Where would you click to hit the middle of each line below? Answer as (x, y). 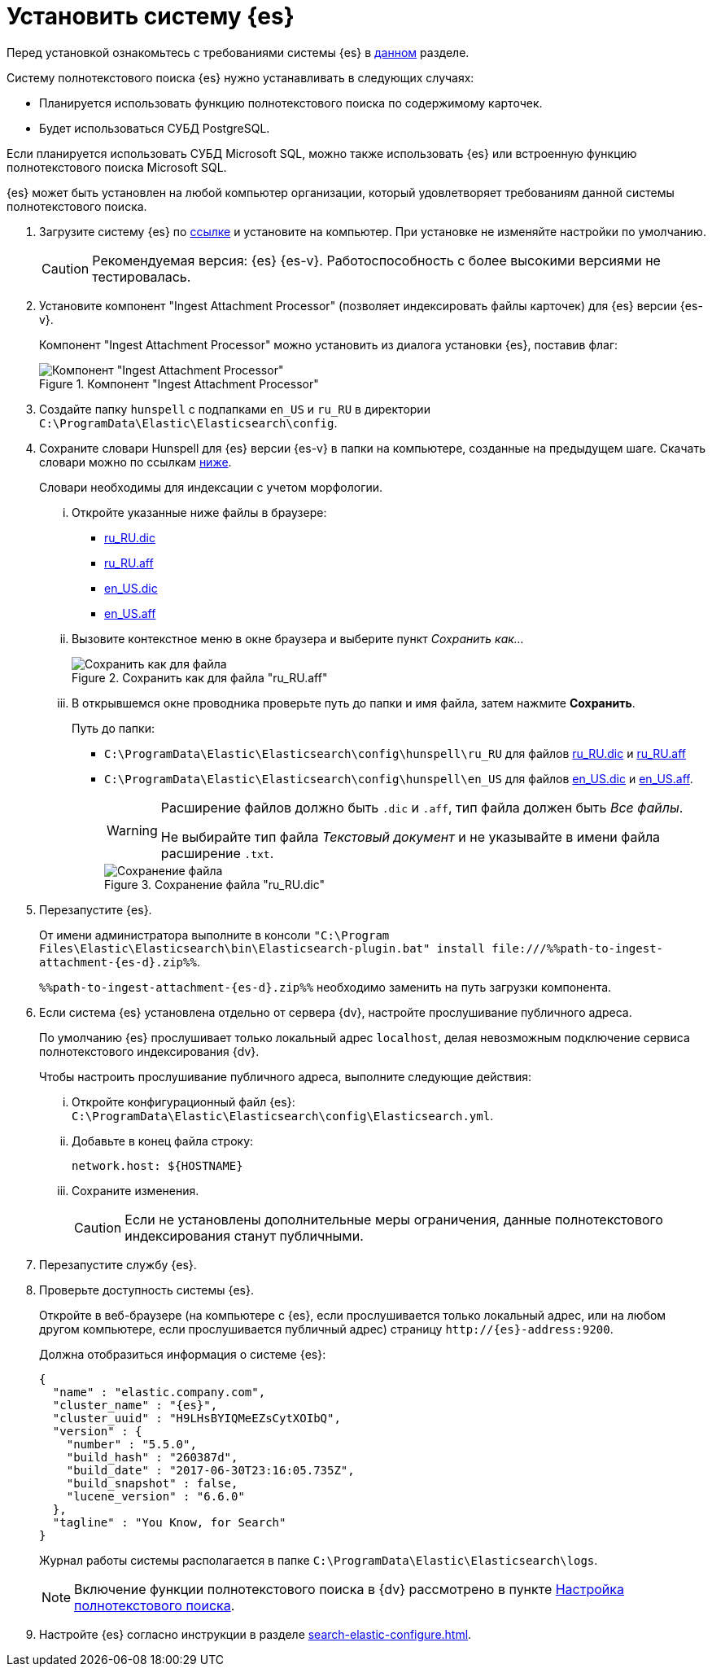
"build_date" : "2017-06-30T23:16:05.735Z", (210, 1470)
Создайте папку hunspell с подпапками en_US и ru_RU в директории (235, 409)
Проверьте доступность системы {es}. (146, 1290)
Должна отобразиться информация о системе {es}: (183, 1354)
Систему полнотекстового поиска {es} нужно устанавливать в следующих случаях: (240, 77)
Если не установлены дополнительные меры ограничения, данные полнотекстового (394, 1219)
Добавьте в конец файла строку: (163, 1141)
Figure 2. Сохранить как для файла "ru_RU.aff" (200, 677)
